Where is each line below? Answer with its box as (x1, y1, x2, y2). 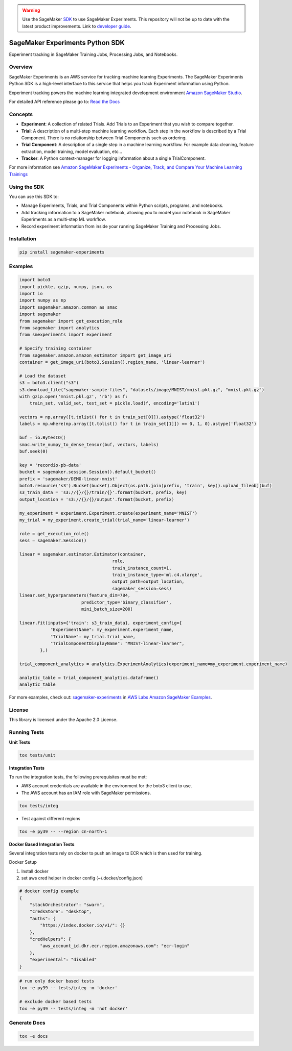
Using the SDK (9, 183, 45, 190)
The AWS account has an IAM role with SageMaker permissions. (21, 790, 151, 796)
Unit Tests (9, 739, 30, 745)
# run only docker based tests (19, 978, 95, 984)
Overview (9, 64, 33, 71)
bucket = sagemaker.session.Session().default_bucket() (19, 469, 157, 475)
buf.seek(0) (19, 449, 48, 454)
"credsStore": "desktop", (29, 909, 92, 914)
